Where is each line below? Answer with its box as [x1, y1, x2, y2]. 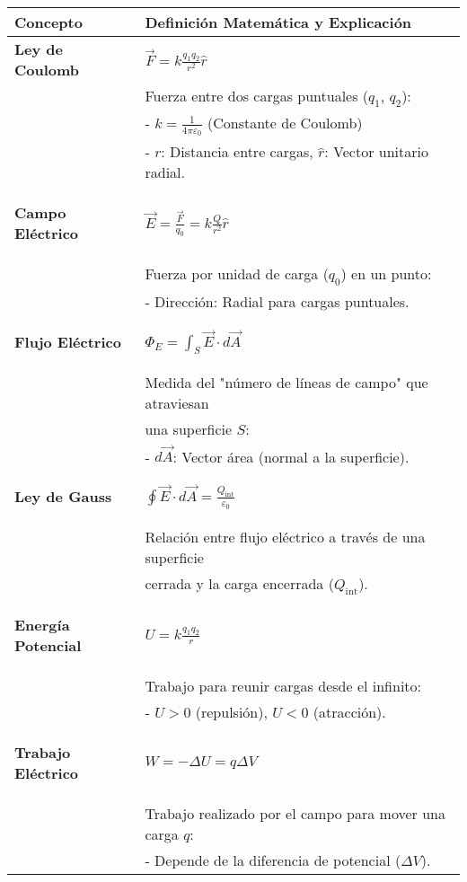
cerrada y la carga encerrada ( [145, 573, 334, 595]
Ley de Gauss [14, 486, 112, 507]
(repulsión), [195, 701, 268, 723]
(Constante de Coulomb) [207, 112, 363, 134]
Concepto [14, 12, 83, 32]
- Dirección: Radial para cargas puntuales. [145, 290, 410, 312]
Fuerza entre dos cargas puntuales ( [145, 85, 369, 106]
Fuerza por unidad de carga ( [145, 263, 329, 285]
